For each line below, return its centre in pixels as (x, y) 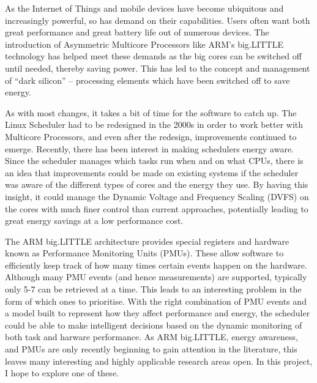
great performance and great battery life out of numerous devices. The (137, 32)
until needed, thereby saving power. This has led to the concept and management (158, 68)
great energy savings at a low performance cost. (94, 221)
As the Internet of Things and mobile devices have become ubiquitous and (144, 8)
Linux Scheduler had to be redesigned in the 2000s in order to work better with (154, 125)
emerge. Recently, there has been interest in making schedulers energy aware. (150, 148)
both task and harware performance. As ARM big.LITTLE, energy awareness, (151, 337)
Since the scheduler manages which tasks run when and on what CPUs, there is (154, 161)
